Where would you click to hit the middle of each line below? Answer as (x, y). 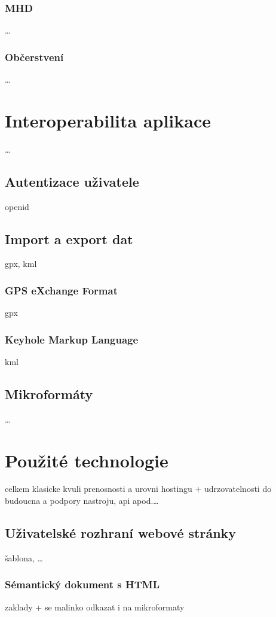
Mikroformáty (49, 393)
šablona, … (24, 557)
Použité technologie (87, 460)
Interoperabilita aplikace (108, 120)
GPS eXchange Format (61, 290)
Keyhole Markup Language (72, 339)
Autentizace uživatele (72, 181)
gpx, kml (21, 264)
